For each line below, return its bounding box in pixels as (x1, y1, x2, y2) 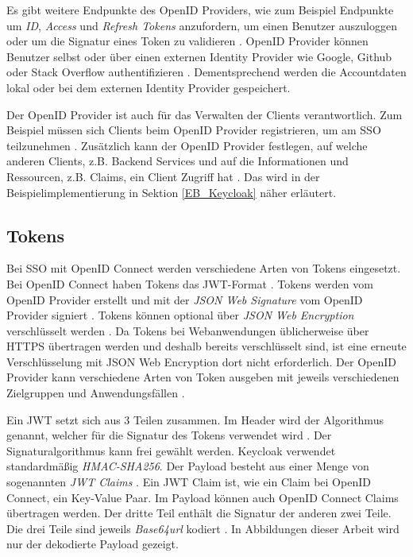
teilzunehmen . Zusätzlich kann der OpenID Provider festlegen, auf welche (6, 137, 368, 153)
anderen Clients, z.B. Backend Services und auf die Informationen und (6, 153, 349, 169)
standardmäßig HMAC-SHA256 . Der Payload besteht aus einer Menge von (6, 458, 369, 474)
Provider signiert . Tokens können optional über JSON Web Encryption (6, 307, 354, 323)
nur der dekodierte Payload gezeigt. (6, 536, 179, 552)
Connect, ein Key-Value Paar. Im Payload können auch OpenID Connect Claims (6, 489, 399, 505)
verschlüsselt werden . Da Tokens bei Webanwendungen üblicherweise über (6, 322, 369, 338)
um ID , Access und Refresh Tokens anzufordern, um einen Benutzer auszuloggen (6, 17, 397, 33)
